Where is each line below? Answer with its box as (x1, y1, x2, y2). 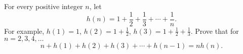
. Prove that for (190, 25, 239, 36)
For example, (4, 25, 45, 36)
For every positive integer (4, 1, 83, 11)
